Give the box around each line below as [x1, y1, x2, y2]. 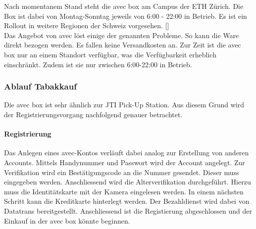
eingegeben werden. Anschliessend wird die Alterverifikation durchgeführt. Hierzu [4, 177, 251, 187]
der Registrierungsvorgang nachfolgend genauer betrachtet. [4, 109, 183, 119]
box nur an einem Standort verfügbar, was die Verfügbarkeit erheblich [4, 49, 216, 59]
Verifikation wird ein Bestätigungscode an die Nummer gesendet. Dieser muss [4, 167, 239, 177]
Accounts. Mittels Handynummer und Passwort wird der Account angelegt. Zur [4, 157, 245, 167]
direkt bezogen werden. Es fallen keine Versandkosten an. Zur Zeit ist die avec [4, 40, 241, 50]
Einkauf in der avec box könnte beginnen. [4, 215, 130, 226]
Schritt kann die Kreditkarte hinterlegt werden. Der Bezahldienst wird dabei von [4, 196, 250, 206]
